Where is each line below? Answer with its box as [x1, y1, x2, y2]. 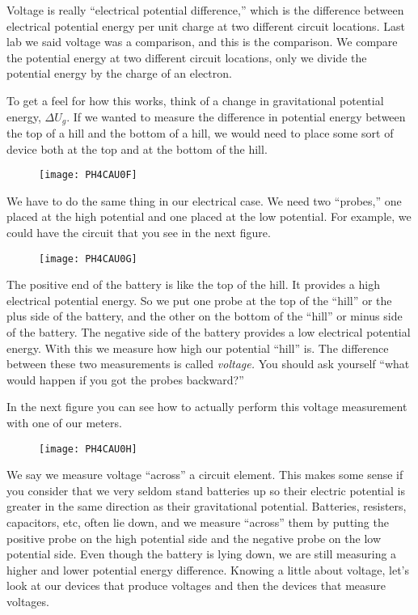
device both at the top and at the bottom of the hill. [6, 140, 268, 157]
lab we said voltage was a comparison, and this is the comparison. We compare [6, 33, 398, 50]
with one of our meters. [6, 414, 122, 431]
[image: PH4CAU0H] [39, 443, 137, 455]
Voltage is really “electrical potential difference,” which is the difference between [6, 2, 404, 18]
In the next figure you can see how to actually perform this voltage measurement [6, 398, 407, 415]
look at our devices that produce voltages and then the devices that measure [6, 577, 386, 594]
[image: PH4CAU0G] [39, 252, 137, 265]
